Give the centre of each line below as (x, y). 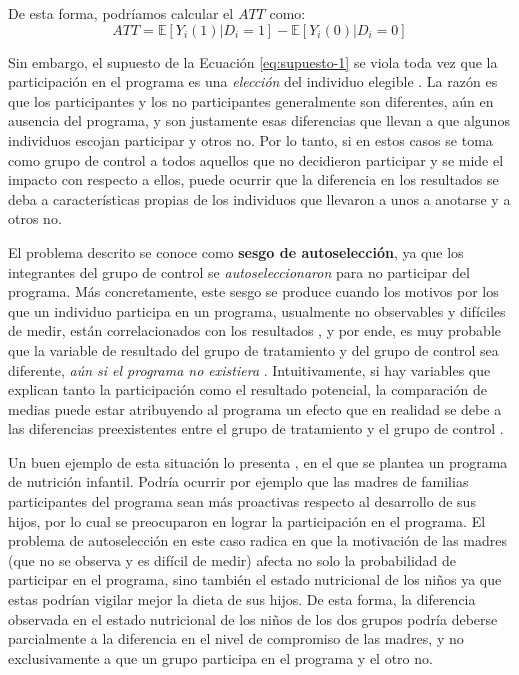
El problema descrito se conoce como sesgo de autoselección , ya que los (236, 251)
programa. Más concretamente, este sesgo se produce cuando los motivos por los (253, 291)
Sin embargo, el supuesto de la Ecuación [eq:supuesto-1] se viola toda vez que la (253, 61)
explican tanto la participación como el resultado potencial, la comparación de (247, 389)
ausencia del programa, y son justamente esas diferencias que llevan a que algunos (259, 120)
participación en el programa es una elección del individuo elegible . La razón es (253, 81)
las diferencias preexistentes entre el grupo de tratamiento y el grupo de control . (256, 428)
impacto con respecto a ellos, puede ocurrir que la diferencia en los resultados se (253, 179)
